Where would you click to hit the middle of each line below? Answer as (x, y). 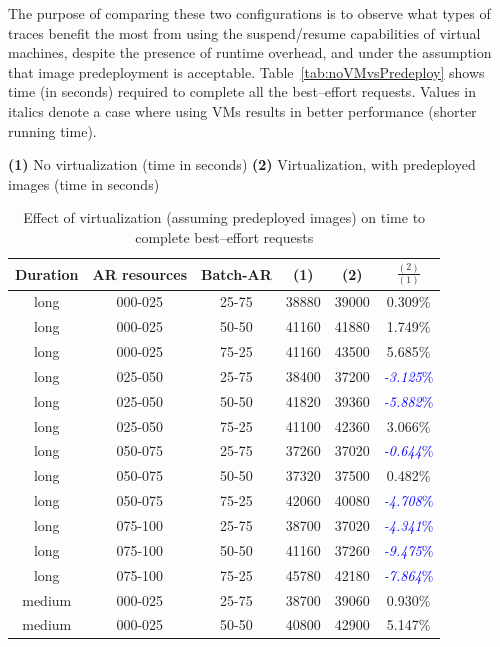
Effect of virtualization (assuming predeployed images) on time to (224, 217)
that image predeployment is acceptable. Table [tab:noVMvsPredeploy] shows (246, 71)
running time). (52, 130)
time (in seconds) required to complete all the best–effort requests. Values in (242, 91)
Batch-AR (236, 273)
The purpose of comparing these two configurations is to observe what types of (249, 13)
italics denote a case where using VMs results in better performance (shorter (242, 110)
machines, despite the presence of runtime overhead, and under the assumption (250, 52)
